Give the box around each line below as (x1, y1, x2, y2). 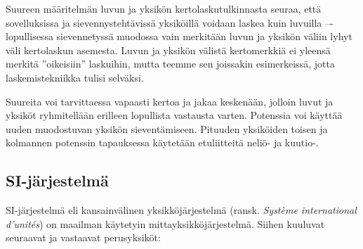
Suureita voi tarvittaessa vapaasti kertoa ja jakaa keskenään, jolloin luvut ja (6, 94, 334, 108)
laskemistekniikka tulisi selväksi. (6, 70, 144, 84)
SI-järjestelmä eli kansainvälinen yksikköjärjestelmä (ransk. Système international (6, 203, 357, 217)
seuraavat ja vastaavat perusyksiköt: (6, 230, 161, 245)
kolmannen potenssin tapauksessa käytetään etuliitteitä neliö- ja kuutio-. (6, 135, 319, 150)
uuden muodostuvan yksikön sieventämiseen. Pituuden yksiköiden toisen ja (6, 121, 328, 136)
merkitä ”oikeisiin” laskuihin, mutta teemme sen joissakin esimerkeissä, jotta (6, 56, 335, 71)
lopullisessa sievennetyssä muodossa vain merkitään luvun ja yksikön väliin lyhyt (6, 29, 352, 44)
